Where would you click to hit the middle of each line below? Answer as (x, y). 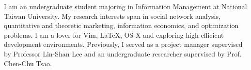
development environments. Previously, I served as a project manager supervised (123, 44)
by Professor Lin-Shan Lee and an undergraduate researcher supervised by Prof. (123, 53)
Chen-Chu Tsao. (28, 63)
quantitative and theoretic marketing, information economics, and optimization (121, 25)
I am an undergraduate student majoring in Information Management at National (125, 6)
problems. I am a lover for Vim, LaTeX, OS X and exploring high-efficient (114, 35)
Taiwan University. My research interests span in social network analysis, (112, 16)
